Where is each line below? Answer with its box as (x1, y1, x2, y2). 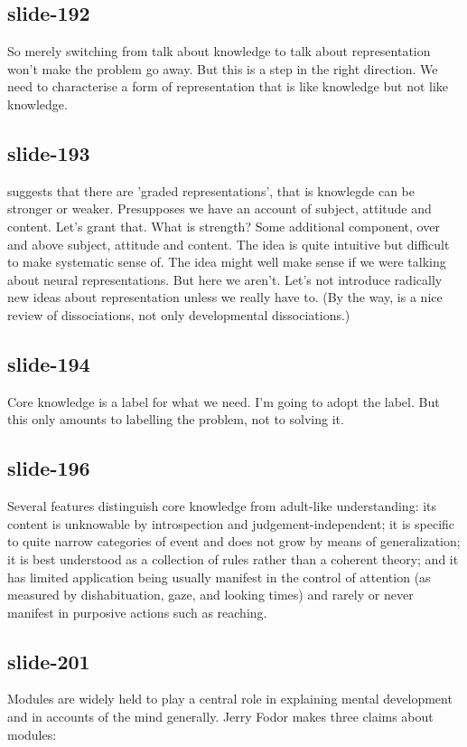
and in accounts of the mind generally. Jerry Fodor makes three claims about (7, 707, 434, 726)
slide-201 (7, 647, 90, 675)
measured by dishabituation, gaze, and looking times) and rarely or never (7, 585, 414, 604)
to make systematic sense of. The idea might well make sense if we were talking (7, 252, 446, 271)
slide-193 (7, 138, 90, 166)
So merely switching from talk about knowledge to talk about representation (7, 42, 431, 61)
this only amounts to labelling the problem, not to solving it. (7, 410, 344, 429)
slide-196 (7, 454, 90, 482)
